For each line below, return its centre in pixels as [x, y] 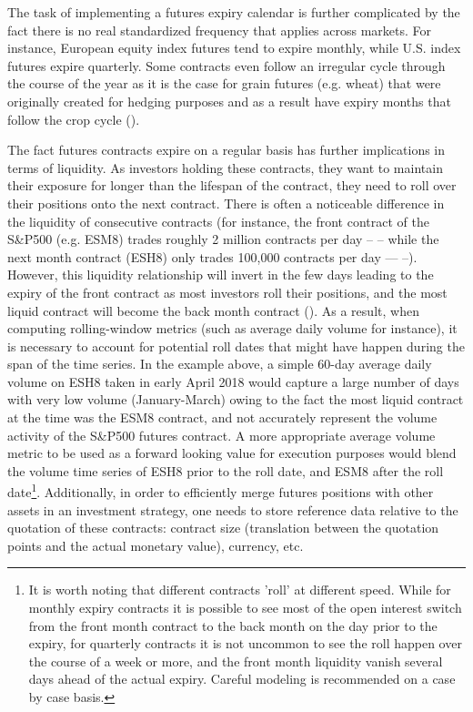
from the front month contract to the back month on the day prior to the [233, 625]
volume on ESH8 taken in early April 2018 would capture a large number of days [233, 381]
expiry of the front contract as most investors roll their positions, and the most [227, 292]
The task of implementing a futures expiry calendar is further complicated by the [234, 12]
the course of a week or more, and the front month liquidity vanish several [236, 661]
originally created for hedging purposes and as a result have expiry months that [229, 101]
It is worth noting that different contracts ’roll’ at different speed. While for [240, 590]
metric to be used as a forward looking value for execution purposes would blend [232, 453]
